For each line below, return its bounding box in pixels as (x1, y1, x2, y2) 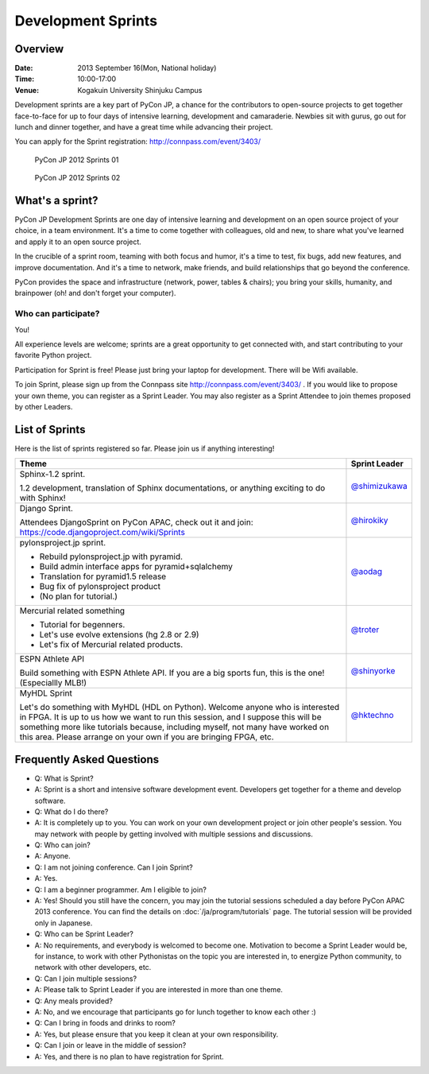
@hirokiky (350, 515, 388, 526)
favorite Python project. (14, 351, 92, 360)
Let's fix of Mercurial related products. (39, 639, 184, 650)
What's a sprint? (14, 194, 99, 207)
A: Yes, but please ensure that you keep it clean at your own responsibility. (34, 1029, 279, 1039)
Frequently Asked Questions (14, 752, 160, 766)
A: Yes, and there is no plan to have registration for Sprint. (34, 1052, 224, 1061)
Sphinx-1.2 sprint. (19, 469, 86, 480)
